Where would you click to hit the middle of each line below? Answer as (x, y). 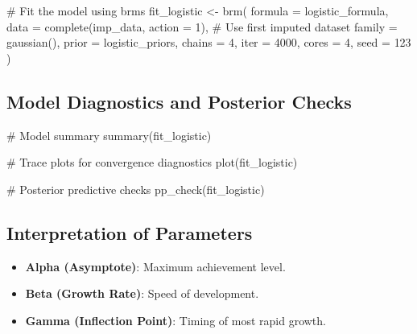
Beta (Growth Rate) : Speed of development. (142, 293)
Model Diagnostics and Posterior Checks (179, 101)
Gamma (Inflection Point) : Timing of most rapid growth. (175, 320)
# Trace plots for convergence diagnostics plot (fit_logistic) (152, 162)
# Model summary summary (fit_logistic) (109, 135)
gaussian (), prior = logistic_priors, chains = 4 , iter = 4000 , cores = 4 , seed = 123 (209, 42)
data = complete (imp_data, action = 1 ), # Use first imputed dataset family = (202, 26)
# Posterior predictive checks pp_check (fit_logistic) (136, 189)
